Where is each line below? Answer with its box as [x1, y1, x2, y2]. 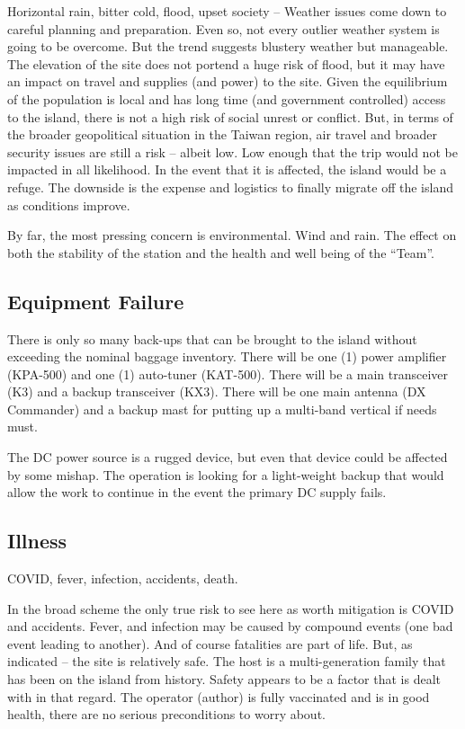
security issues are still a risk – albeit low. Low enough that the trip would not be [7, 142, 458, 161]
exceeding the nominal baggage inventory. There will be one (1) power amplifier [7, 347, 447, 366]
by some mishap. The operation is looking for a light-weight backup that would [7, 465, 444, 484]
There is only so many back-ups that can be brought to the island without [7, 329, 417, 348]
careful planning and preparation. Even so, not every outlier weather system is [7, 19, 440, 38]
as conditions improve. [7, 195, 130, 214]
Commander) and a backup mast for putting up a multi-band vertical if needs [7, 399, 437, 418]
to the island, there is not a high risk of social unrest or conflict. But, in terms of [7, 107, 453, 126]
